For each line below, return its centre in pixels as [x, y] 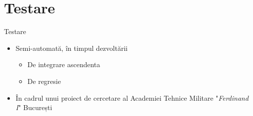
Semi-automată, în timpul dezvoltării [72, 48]
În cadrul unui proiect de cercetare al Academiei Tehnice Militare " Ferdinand [132, 97]
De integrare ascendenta [64, 64]
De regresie [44, 81]
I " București [34, 107]
